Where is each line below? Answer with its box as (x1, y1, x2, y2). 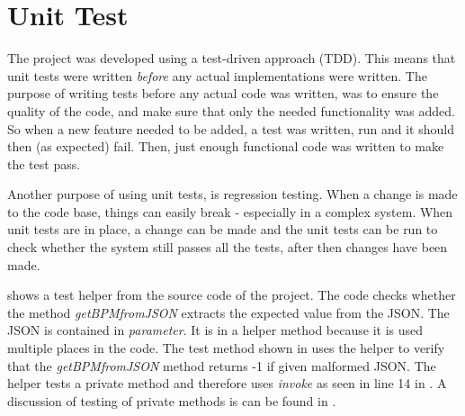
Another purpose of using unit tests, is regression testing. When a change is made (7, 185, 458, 203)
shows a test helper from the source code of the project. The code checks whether (7, 285, 456, 304)
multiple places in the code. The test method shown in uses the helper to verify (7, 339, 445, 357)
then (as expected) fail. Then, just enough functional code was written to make (7, 137, 444, 156)
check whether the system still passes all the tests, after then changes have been (7, 238, 448, 257)
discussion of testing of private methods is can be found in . (7, 391, 336, 410)
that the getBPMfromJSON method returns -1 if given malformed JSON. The (7, 356, 436, 375)
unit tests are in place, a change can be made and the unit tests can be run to (7, 220, 438, 239)
